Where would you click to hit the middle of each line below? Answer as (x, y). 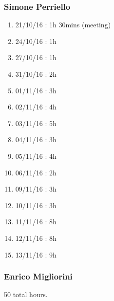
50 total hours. (26, 294)
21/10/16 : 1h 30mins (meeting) (63, 25)
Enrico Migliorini (38, 276)
